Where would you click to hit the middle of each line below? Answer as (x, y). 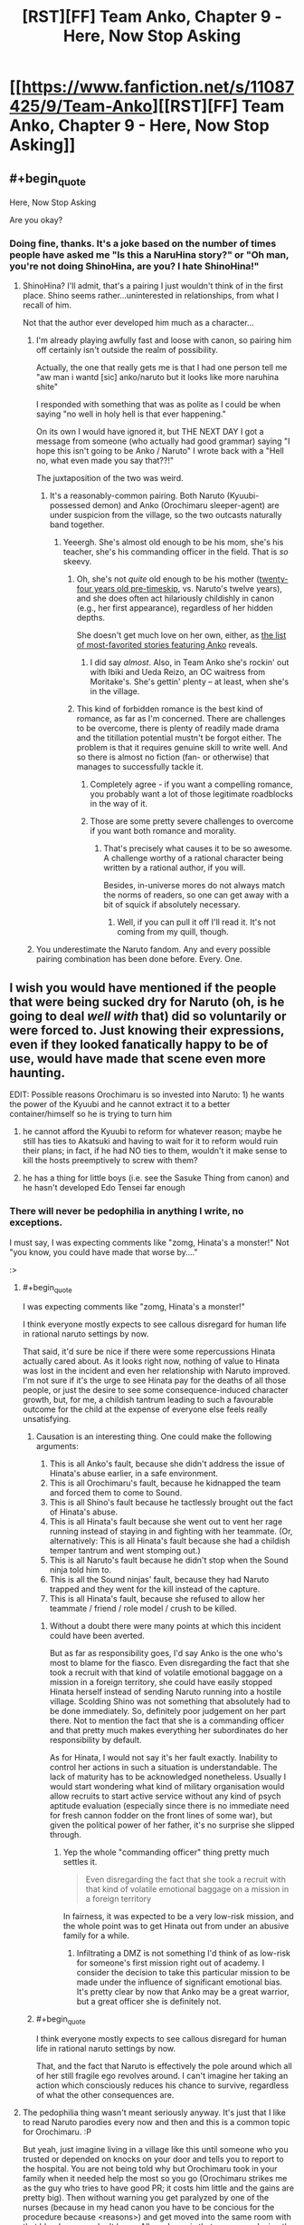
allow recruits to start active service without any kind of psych (165, 1796)
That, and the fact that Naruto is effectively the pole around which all (164, 2066)
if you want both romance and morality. (163, 831)
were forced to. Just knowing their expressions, (147, 1030)
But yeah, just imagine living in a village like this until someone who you (156, 2150)
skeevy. (77, 562)
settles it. (80, 1862)
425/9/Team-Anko (81, 107)
